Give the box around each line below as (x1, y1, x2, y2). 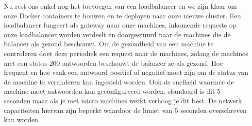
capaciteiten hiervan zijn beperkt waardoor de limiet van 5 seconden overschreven (4, 105, 247, 115)
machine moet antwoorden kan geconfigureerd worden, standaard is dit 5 (4, 86, 221, 96)
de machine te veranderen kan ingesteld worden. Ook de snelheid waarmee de (4, 76, 234, 86)
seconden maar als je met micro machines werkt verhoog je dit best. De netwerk (4, 95, 242, 105)
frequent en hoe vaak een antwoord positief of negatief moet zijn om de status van (4, 67, 249, 77)
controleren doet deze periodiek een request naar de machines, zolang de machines (4, 48, 248, 58)
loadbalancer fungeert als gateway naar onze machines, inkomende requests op (4, 20, 236, 30)
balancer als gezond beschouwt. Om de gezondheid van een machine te (4, 39, 214, 49)
